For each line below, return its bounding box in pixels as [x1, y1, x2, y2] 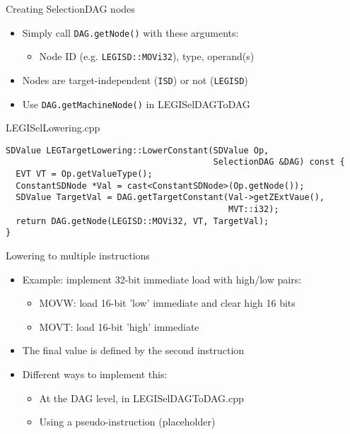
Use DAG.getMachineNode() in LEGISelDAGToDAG [22, 96, 250, 111]
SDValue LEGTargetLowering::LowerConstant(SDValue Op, [6, 145, 269, 156]
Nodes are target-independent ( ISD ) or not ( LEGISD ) [22, 72, 248, 87]
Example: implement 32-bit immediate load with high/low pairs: [22, 271, 302, 286]
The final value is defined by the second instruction [22, 343, 245, 358]
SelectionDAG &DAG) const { [213, 157, 345, 168]
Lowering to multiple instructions [6, 248, 150, 263]
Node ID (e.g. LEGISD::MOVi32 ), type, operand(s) [39, 49, 255, 64]
